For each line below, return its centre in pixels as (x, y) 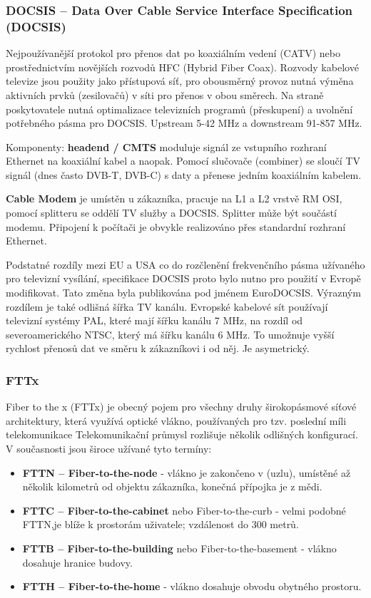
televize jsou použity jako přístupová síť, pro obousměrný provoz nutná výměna (180, 81)
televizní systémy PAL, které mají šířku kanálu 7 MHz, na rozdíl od (154, 320)
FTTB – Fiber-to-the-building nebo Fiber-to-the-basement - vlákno (179, 548)
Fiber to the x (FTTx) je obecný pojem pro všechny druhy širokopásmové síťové (181, 407)
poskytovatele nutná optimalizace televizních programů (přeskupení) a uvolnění (179, 109)
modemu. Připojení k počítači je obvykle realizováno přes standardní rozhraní (176, 226)
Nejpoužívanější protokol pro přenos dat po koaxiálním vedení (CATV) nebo (173, 53)
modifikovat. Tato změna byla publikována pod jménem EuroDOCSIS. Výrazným (183, 293)
